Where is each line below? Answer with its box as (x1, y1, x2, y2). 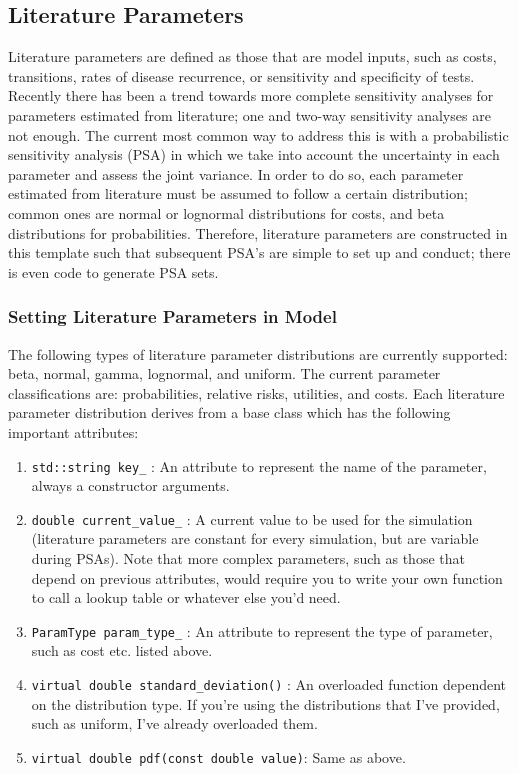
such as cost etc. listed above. (31, 640, 213, 661)
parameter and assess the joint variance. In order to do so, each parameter (8, 163, 464, 184)
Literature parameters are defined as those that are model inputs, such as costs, (8, 46, 497, 67)
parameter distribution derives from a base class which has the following (8, 402, 451, 423)
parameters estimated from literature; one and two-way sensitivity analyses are (8, 104, 491, 125)
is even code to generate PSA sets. (8, 261, 219, 282)
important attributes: (8, 421, 139, 442)
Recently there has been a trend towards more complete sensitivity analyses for (8, 85, 494, 106)
